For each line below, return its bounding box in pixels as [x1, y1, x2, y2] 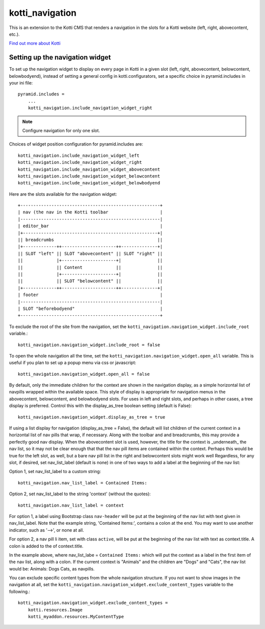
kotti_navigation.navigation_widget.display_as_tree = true [18, 414, 165, 420]
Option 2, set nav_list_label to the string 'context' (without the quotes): [9, 491, 151, 497]
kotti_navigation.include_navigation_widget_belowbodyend [18, 180, 160, 186]
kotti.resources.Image [27, 607, 83, 612]
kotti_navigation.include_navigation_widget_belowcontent [18, 173, 160, 179]
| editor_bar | [18, 223, 163, 229]
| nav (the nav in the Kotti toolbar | [18, 210, 163, 215]
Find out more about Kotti [9, 40, 61, 46]
